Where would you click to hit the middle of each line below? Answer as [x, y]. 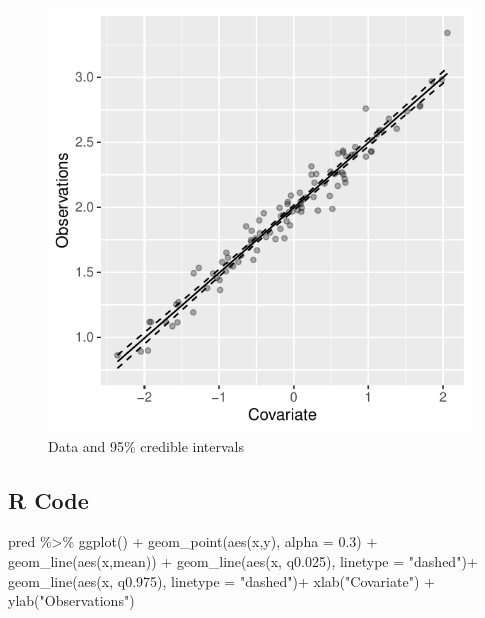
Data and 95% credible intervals [146, 445]
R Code [48, 499]
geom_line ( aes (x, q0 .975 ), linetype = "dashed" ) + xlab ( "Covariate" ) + [221, 580]
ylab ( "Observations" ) [71, 600]
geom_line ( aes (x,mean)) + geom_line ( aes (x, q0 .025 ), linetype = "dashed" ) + [243, 560]
